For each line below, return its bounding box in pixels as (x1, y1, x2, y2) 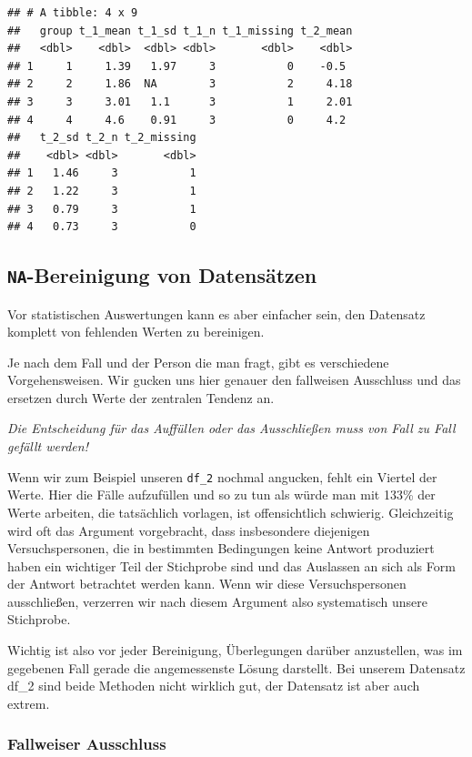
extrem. (7, 693, 50, 712)
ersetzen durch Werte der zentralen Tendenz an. (7, 388, 275, 407)
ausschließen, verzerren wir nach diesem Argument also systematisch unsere (7, 591, 427, 611)
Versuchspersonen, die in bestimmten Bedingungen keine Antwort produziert (7, 539, 435, 558)
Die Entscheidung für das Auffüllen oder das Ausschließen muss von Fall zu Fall (7, 419, 456, 438)
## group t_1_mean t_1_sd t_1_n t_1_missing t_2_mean (7, 24, 353, 37)
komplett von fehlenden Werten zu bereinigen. (7, 322, 265, 341)
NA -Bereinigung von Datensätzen (7, 261, 317, 289)
